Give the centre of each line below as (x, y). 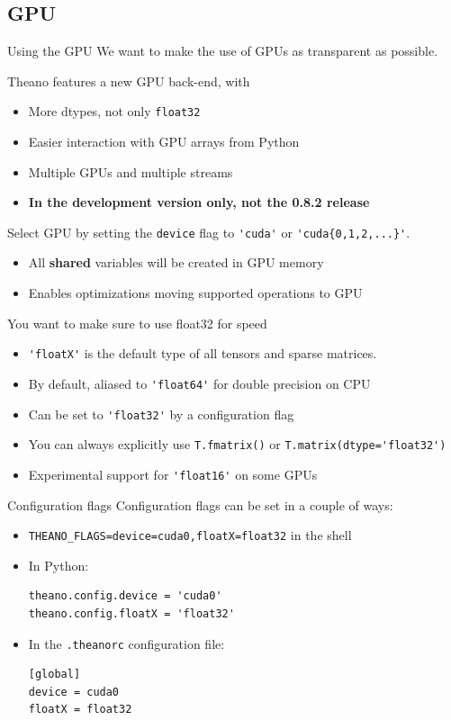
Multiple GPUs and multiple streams (131, 171)
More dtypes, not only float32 (114, 111)
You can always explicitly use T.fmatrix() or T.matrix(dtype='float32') (237, 444)
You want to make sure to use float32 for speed (137, 323)
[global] (54, 675)
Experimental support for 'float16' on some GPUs (173, 474)
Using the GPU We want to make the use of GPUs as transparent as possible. (223, 51)
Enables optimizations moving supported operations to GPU (195, 293)
